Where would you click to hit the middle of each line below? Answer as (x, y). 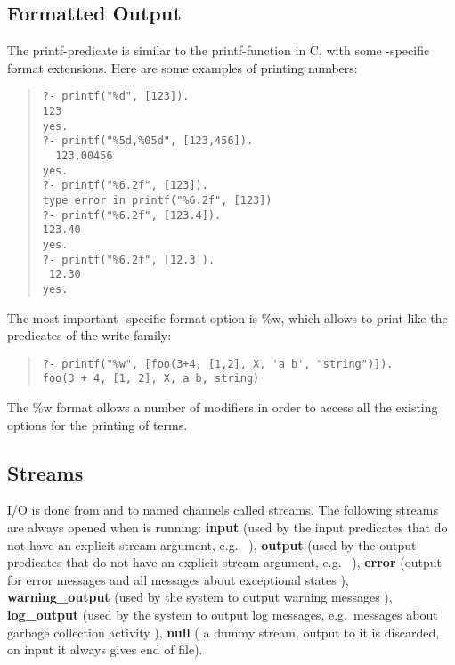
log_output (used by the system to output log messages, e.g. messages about (223, 615)
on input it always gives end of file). (105, 649)
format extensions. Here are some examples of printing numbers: (183, 67)
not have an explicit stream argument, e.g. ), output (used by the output (212, 544)
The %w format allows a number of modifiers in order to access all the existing (223, 407)
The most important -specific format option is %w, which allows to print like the (227, 317)
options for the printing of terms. (97, 424)
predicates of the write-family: (89, 335)
